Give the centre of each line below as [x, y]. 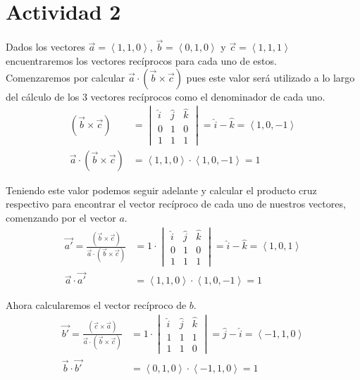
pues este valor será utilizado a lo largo [271, 77]
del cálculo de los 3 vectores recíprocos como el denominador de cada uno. [166, 96]
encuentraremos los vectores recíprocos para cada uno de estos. [141, 60]
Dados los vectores [45, 47]
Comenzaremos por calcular [66, 77]
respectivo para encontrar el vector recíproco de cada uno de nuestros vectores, [176, 204]
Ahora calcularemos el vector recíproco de [96, 305]
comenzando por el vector [61, 217]
